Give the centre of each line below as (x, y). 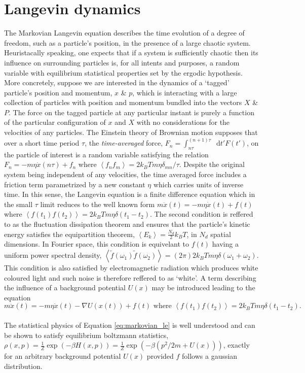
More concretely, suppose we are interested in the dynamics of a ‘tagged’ (117, 82)
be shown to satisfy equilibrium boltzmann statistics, (86, 335)
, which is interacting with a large (185, 92)
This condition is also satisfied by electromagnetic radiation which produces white (131, 268)
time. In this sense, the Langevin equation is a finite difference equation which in (130, 194)
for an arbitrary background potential (63, 356)
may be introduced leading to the (203, 287)
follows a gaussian (210, 356)
